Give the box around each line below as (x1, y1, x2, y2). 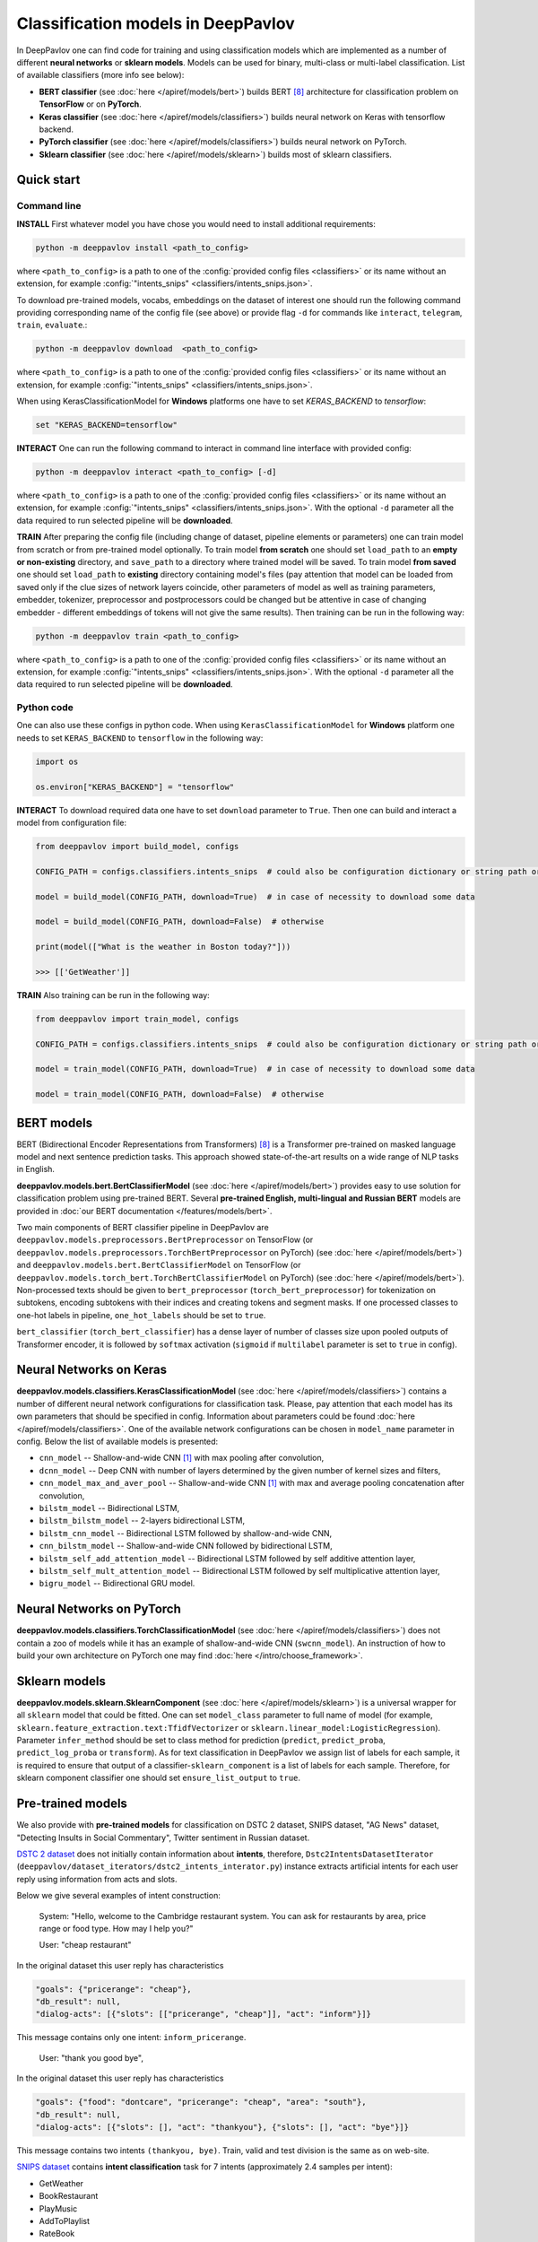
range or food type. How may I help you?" (39, 1923, 194, 1934)
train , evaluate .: (16, 319, 88, 331)
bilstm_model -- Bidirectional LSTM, (39, 1502, 179, 1513)
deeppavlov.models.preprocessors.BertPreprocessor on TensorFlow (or (16, 1234, 314, 1246)
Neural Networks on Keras (16, 1362, 168, 1377)
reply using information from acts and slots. (16, 1873, 178, 1884)
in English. (16, 1164, 56, 1175)
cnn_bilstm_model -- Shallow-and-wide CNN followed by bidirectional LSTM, (39, 1541, 334, 1551)
